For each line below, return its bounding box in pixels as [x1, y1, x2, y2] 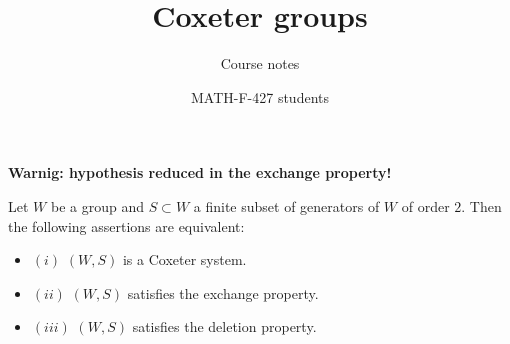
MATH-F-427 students [190, 86, 329, 107]
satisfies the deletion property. [132, 316, 317, 337]
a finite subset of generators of [193, 195, 380, 216]
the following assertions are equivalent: [8, 215, 245, 236]
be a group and [50, 195, 144, 216]
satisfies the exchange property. [127, 282, 319, 303]
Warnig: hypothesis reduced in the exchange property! [8, 162, 392, 183]
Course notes [220, 53, 300, 74]
